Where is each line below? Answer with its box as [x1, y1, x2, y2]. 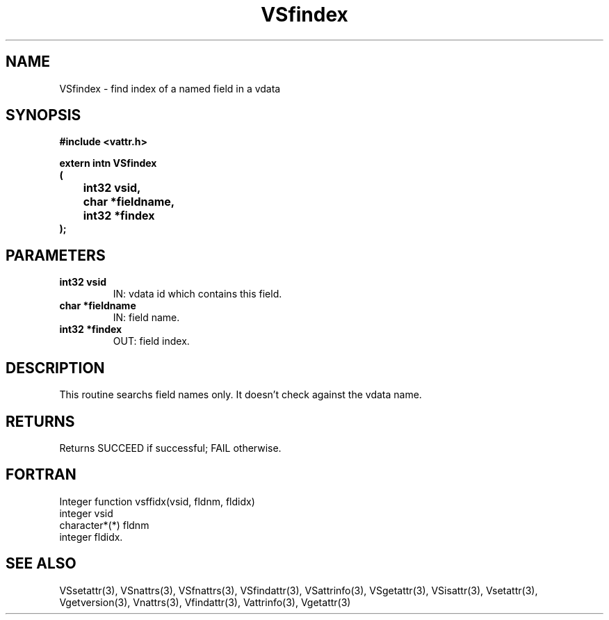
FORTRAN [6, 466, 76, 484]
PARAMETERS [6, 246, 106, 264]
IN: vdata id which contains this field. [113, 288, 282, 300]
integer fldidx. [59, 530, 123, 543]
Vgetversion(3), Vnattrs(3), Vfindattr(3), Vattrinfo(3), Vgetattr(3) [59, 596, 351, 608]
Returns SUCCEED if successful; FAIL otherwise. [59, 441, 282, 454]
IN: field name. [113, 311, 180, 324]
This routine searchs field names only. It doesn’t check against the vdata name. [59, 389, 422, 401]
